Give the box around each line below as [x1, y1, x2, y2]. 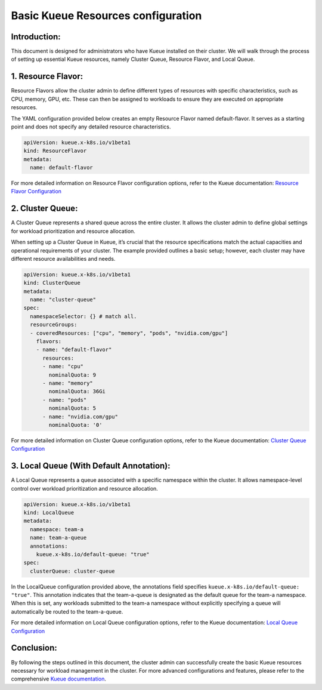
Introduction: [11, 32, 61, 42]
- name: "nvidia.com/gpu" [42, 413, 119, 420]
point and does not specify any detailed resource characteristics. [11, 123, 171, 130]
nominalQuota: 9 [48, 371, 97, 378]
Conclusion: [11, 643, 58, 653]
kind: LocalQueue [23, 509, 75, 516]
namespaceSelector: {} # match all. [30, 313, 137, 319]
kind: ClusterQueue [23, 279, 80, 287]
